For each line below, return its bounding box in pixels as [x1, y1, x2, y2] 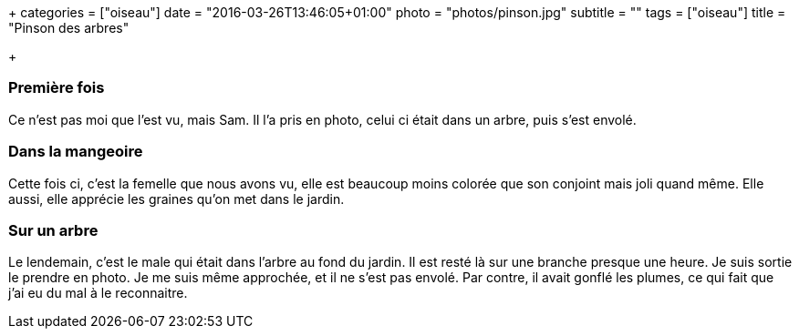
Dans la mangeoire [8, 142, 143, 161]
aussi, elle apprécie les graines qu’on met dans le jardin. [8, 190, 345, 207]
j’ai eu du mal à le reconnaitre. [8, 285, 188, 301]
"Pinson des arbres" [8, 20, 130, 36]
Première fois [8, 78, 105, 97]
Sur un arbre [8, 220, 99, 239]
